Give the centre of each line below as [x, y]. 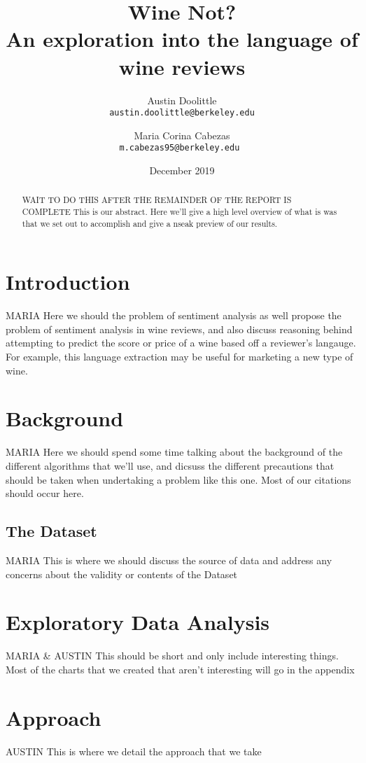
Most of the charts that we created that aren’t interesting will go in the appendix [180, 669]
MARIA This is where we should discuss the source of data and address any [169, 560]
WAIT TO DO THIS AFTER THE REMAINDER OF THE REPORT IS [157, 200]
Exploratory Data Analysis [138, 622]
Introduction [68, 282]
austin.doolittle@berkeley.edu [182, 113]
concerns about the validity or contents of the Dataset [122, 574]
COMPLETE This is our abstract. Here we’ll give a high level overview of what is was [180, 212]
